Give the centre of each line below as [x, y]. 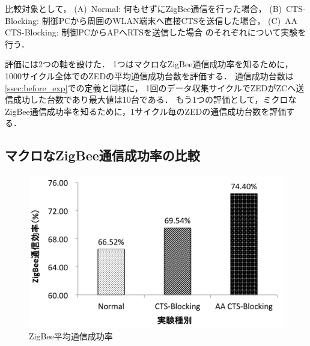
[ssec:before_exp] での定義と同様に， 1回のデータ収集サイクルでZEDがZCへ [150, 87]
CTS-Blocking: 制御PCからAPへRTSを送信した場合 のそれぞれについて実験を [156, 32]
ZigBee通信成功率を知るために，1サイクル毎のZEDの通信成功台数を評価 [146, 111]
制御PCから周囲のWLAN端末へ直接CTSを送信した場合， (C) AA [170, 20]
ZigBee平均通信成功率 [71, 335]
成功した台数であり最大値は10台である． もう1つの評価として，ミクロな [155, 99]
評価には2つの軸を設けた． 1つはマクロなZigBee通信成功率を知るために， [149, 64]
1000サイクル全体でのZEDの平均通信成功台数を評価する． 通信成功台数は [149, 75]
